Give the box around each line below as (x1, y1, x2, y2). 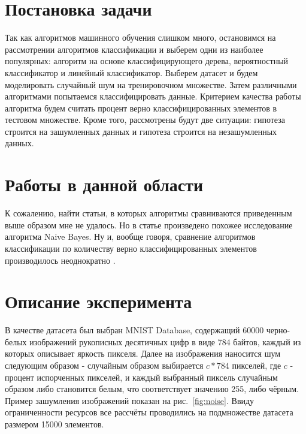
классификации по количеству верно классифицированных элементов (5, 242, 257, 254)
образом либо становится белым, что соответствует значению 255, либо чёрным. (5, 382, 299, 395)
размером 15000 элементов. (5, 418, 104, 430)
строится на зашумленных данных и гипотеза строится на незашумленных (5, 125, 277, 137)
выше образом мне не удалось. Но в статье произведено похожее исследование (5, 218, 293, 231)
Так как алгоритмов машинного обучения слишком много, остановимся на (5, 31, 276, 44)
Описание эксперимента (5, 289, 192, 314)
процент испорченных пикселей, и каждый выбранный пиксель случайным (5, 370, 278, 383)
